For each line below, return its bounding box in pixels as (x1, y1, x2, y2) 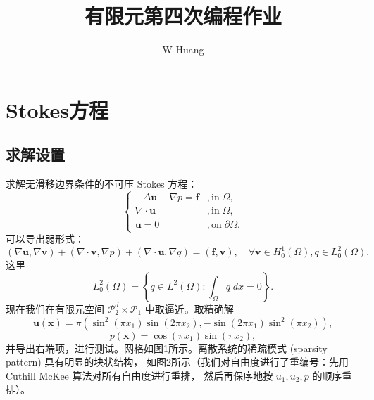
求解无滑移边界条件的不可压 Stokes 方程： (6, 176, 198, 191)
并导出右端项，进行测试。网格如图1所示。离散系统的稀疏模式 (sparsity (6, 340, 328, 355)
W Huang (162, 42, 204, 57)
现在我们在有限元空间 (6, 301, 104, 316)
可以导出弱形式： (6, 231, 85, 246)
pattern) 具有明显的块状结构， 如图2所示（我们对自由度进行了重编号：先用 (6, 354, 349, 369)
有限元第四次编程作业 (84, 1, 282, 30)
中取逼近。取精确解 (144, 301, 234, 316)
